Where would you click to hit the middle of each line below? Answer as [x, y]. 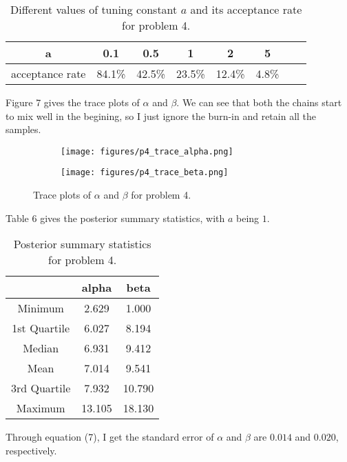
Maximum [41, 408]
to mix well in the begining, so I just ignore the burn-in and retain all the [161, 115]
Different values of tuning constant [94, 9]
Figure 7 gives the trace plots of [73, 102]
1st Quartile [41, 328]
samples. [23, 129]
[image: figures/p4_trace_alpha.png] [147, 151]
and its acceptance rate [246, 9]
